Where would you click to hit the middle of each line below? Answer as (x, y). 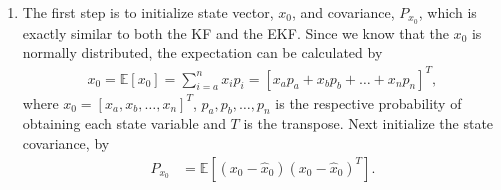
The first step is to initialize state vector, (148, 12)
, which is (447, 12)
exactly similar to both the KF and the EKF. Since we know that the (235, 32)
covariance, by (66, 142)
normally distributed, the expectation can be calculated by (202, 52)
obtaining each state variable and (124, 123)
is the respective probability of (368, 102)
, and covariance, (343, 12)
